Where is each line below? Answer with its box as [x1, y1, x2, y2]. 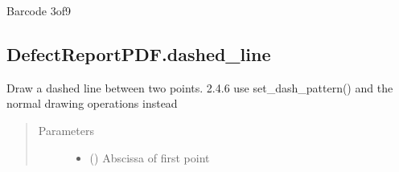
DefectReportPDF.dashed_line [6, 41, 271, 66]
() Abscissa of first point [89, 149, 210, 166]
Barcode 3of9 [6, 2, 71, 18]
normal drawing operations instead [6, 95, 178, 112]
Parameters [38, 121, 94, 138]
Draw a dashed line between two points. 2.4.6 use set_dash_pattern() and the [6, 79, 393, 96]
